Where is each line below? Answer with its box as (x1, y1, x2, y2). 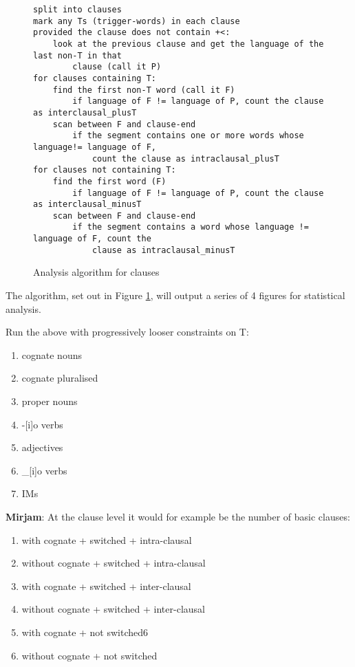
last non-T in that (33, 50, 122, 61)
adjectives (21, 440, 63, 455)
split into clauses (33, 5, 122, 14)
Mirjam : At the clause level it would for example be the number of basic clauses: (6, 509, 350, 523)
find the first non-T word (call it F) (52, 85, 235, 95)
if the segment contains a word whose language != (72, 222, 309, 232)
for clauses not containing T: (33, 165, 176, 175)
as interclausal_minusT (33, 199, 142, 210)
